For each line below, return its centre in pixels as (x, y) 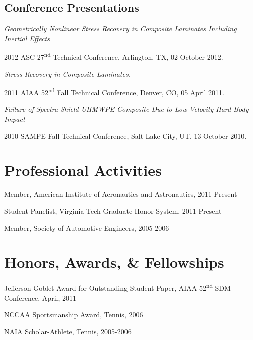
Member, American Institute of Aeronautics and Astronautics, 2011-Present (121, 194)
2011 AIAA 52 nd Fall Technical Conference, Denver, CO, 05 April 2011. (114, 91)
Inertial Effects (27, 38)
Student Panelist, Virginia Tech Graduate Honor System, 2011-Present (113, 211)
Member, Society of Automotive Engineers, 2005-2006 (87, 228)
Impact (15, 119)
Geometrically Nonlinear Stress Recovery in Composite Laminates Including (120, 28)
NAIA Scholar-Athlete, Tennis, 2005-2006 (68, 331)
